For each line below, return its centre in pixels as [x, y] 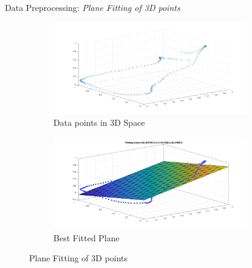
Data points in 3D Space [99, 122]
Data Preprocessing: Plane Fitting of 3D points [93, 7]
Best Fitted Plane [87, 237]
